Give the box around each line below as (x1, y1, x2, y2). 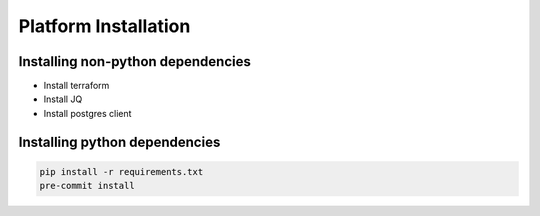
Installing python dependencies (18, 133, 221, 150)
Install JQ (43, 93, 83, 105)
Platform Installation (18, 15, 191, 37)
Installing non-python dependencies (18, 53, 252, 70)
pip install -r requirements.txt (39, 166, 204, 177)
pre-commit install (39, 180, 135, 192)
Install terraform (43, 80, 110, 92)
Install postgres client (43, 107, 132, 119)
